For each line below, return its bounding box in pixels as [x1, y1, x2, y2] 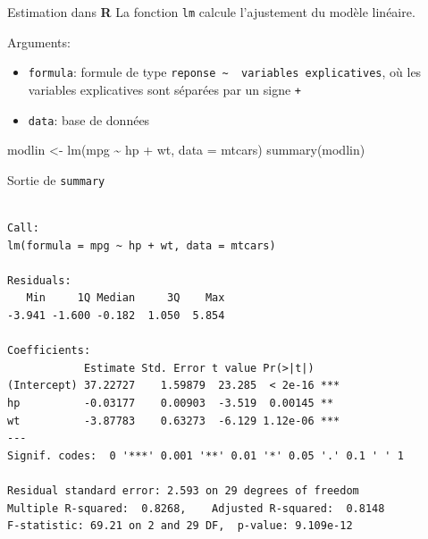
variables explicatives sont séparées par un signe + [28, 80, 302, 98]
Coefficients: [7, 344, 91, 358]
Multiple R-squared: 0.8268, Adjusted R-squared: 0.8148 [7, 501, 385, 515]
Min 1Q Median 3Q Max [26, 291, 225, 305]
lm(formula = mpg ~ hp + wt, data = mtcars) [7, 239, 276, 252]
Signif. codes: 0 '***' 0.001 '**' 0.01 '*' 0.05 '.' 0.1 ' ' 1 [7, 449, 404, 462]
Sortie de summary [7, 170, 105, 189]
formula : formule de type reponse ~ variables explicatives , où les [28, 63, 422, 81]
